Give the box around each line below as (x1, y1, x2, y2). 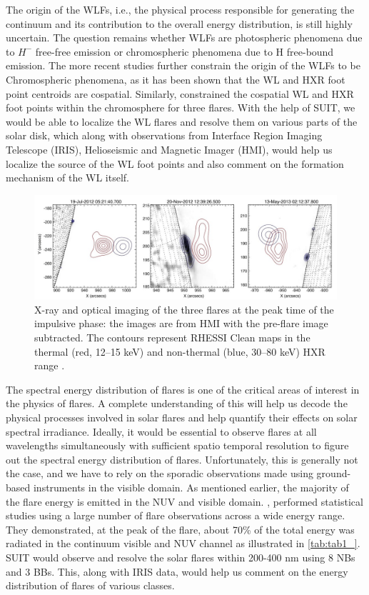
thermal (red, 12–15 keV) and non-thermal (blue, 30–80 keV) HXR (34, 344, 325, 359)
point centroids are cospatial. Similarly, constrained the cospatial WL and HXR (6, 86, 354, 101)
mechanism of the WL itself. (6, 170, 129, 185)
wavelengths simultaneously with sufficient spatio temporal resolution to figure (6, 438, 349, 453)
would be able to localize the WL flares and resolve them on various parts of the (6, 114, 358, 129)
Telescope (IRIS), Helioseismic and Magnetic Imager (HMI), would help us (6, 141, 333, 156)
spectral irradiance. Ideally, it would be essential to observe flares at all (6, 424, 317, 439)
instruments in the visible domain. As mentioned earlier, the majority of (33, 480, 349, 495)
